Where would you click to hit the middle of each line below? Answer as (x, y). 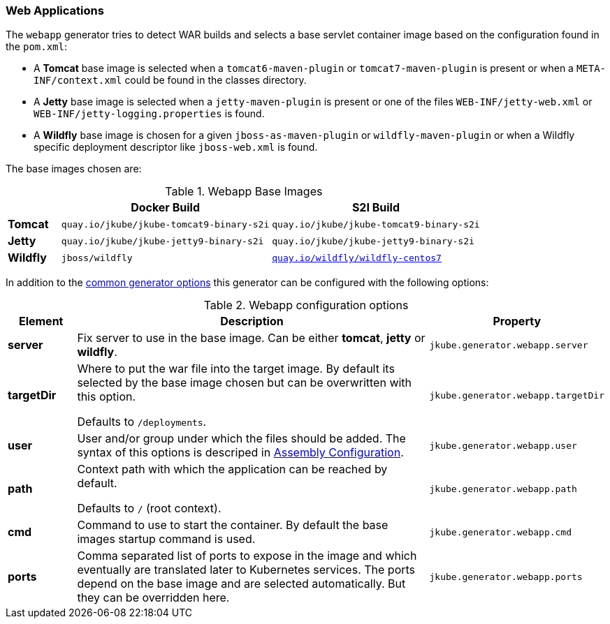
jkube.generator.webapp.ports (506, 577)
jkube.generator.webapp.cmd (501, 532)
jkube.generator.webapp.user (503, 445)
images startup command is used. (166, 539)
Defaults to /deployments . (142, 422)
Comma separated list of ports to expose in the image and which (247, 556)
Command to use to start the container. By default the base (233, 525)
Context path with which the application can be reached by (232, 469)
